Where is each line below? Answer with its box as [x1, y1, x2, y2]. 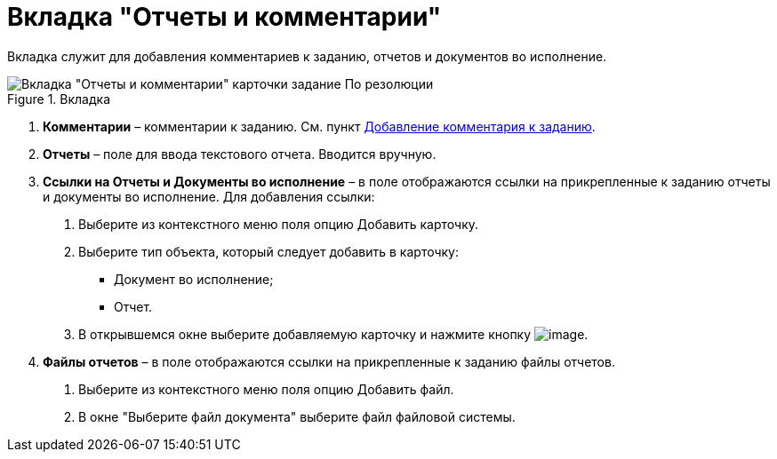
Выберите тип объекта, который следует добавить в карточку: [78, 243, 460, 259]
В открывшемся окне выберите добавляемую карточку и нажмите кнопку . [78, 326, 589, 342]
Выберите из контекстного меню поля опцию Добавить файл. [78, 381, 454, 397]
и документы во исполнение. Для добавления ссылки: [43, 188, 375, 204]
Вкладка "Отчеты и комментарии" [7, 2, 442, 32]
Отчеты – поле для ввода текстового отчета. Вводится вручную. [43, 146, 437, 162]
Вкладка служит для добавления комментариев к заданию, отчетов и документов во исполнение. [7, 48, 607, 64]
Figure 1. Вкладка [7, 91, 111, 107]
